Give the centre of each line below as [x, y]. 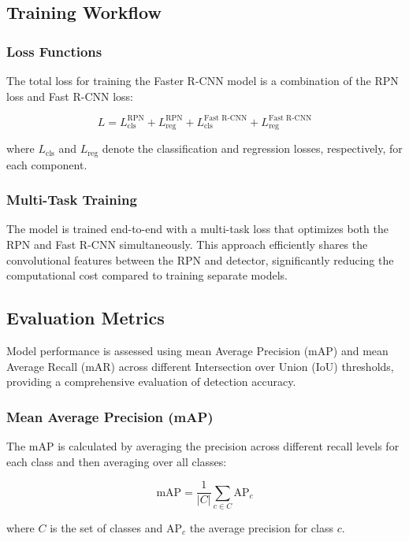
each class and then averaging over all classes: [117, 461]
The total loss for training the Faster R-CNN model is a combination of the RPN [203, 80]
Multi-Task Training [72, 200]
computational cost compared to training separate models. [147, 275]
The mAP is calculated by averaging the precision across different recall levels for [203, 445]
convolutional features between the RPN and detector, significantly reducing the [200, 259]
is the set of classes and [106, 527]
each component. [47, 164]
